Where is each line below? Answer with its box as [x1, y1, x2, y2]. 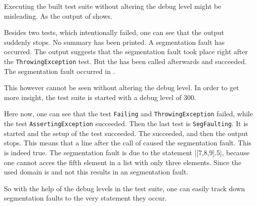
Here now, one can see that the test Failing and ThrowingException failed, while [4, 108, 253, 119]
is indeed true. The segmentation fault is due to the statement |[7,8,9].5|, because [4, 147, 250, 157]
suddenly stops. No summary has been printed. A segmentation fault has [4, 36, 225, 47]
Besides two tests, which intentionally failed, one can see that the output [4, 27, 224, 37]
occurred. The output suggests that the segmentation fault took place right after [4, 46, 248, 57]
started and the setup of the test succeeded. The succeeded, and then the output [4, 128, 248, 138]
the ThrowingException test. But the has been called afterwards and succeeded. [4, 56, 247, 66]
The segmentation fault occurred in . [4, 66, 115, 76]
